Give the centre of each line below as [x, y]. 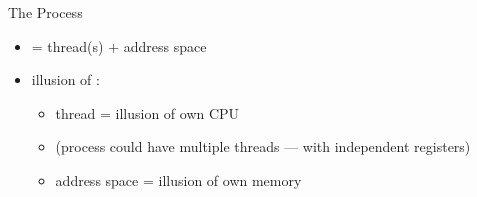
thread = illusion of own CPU [147, 112]
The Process [45, 12]
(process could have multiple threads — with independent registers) [263, 146]
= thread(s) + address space [119, 45]
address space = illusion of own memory [178, 179]
